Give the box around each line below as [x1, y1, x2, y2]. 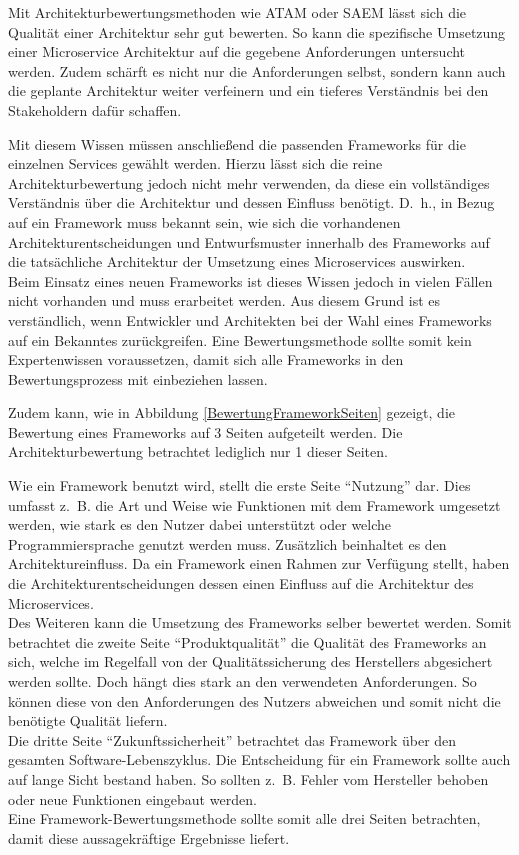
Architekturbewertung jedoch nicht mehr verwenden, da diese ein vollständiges [8, 172, 490, 193]
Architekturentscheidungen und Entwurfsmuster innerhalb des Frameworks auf [8, 231, 490, 252]
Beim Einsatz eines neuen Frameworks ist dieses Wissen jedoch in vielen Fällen [8, 270, 493, 291]
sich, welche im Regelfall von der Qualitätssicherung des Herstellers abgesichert [8, 651, 493, 672]
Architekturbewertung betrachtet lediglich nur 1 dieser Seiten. [8, 441, 388, 462]
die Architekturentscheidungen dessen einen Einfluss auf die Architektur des [8, 573, 474, 594]
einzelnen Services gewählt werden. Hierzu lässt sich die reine [8, 153, 383, 174]
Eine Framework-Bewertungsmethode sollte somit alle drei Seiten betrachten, [8, 808, 481, 829]
